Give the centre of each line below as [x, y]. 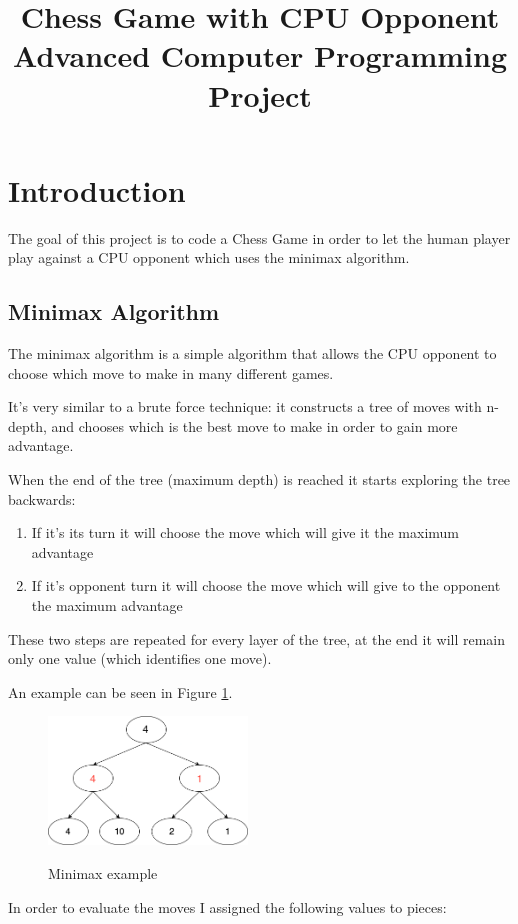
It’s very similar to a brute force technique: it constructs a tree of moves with [245, 406]
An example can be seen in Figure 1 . [120, 691]
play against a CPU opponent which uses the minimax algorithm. [209, 257]
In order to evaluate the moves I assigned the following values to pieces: [227, 906]
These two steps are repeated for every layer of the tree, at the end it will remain [257, 638]
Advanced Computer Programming [260, 55]
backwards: [42, 498]
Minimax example [103, 873]
